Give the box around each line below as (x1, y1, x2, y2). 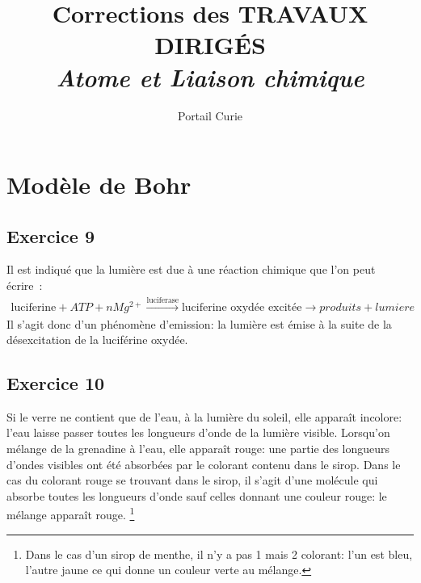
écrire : (6, 277, 43, 294)
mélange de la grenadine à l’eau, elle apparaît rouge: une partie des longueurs (6, 440, 390, 457)
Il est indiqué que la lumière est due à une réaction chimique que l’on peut (6, 261, 376, 278)
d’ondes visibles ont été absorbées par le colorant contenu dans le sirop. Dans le (6, 455, 401, 472)
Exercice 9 (6, 223, 95, 248)
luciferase (146, 296, 179, 304)
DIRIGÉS (154, 28, 266, 61)
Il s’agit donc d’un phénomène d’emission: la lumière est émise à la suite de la (6, 315, 392, 332)
